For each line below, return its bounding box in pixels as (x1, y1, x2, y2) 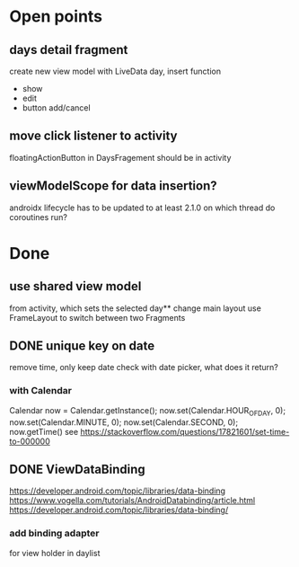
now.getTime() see (9, 426, 79, 437)
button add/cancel (22, 102, 92, 113)
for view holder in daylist (9, 547, 101, 558)
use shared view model (9, 279, 142, 294)
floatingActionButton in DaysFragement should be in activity (9, 152, 232, 163)
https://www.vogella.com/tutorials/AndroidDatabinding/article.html (9, 495, 256, 506)
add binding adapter (9, 527, 100, 540)
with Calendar (9, 385, 72, 397)
